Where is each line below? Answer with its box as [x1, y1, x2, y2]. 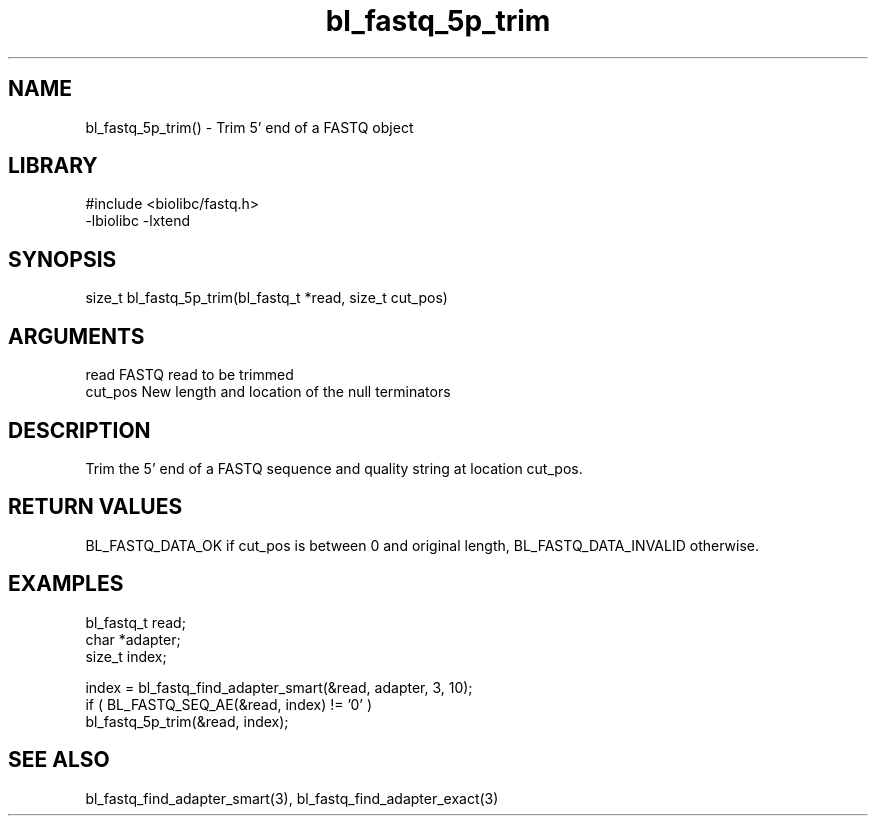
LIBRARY [8, 153, 98, 179]
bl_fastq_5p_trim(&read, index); [85, 712, 289, 730]
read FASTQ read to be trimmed [85, 366, 294, 384]
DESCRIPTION [8, 417, 151, 443]
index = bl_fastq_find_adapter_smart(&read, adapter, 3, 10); [85, 678, 473, 696]
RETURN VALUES [8, 494, 183, 520]
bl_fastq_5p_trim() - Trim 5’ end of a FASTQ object [85, 118, 414, 136]
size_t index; [85, 647, 167, 665]
